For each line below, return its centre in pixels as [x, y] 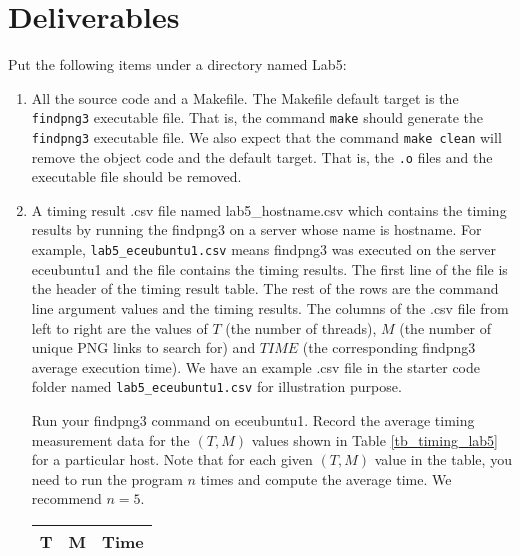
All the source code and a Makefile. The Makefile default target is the [245, 97]
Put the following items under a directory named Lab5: [177, 64]
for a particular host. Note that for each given [172, 459]
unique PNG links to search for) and [143, 347]
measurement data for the [110, 439]
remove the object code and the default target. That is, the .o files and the [262, 156]
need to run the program [107, 478]
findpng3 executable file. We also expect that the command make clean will [266, 136]
